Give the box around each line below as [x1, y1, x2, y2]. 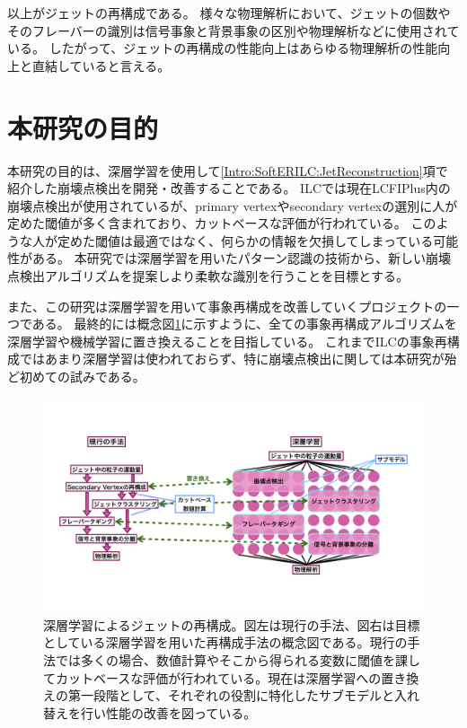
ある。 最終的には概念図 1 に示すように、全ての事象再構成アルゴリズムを [31, 314, 457, 333]
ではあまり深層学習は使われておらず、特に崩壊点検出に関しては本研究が [19, 349, 445, 368]
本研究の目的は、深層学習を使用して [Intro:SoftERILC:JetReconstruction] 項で [7, 161, 448, 180]
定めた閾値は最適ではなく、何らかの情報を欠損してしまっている [57, 231, 434, 250]
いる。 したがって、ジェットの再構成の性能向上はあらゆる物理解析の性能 [7, 39, 438, 57]
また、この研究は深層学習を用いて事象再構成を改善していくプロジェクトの [7, 296, 447, 315]
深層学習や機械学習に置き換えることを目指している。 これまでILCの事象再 [7, 331, 447, 350]
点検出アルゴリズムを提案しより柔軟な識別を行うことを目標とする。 [7, 267, 409, 285]
